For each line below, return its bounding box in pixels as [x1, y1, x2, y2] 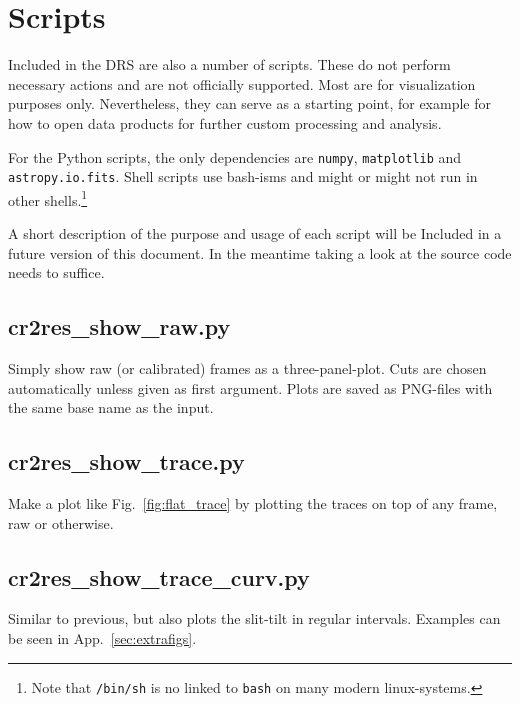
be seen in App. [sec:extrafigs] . [8, 628, 197, 649]
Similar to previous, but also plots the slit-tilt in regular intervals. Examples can [8, 608, 501, 629]
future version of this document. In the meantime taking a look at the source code [8, 242, 512, 263]
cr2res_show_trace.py [8, 446, 245, 477]
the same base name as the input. [8, 397, 214, 418]
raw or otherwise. [8, 512, 114, 533]
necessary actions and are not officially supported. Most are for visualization [8, 73, 476, 94]
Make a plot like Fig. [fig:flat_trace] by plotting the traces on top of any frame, [8, 493, 498, 514]
